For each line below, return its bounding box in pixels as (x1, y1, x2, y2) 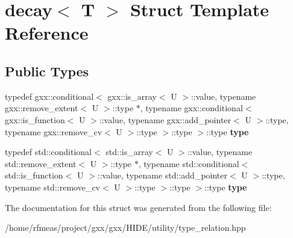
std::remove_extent (5, 157, 77, 169)
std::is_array (106, 145, 153, 158)
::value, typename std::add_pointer (97, 169, 227, 182)
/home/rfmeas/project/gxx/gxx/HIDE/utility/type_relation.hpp (5, 221, 246, 234)
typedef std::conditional (5, 145, 92, 158)
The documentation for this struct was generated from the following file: (5, 201, 272, 213)
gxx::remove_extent (5, 102, 78, 114)
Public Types (5, 61, 89, 80)
